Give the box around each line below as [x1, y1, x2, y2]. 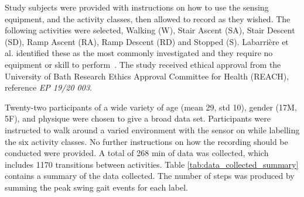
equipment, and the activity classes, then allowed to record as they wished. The [5, 12, 291, 25]
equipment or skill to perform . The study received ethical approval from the [5, 58, 281, 70]
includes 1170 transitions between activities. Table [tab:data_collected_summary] [5, 158, 299, 170]
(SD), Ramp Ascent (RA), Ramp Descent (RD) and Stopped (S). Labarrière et [5, 35, 289, 47]
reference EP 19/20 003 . [5, 81, 92, 94]
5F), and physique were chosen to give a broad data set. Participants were [5, 112, 271, 125]
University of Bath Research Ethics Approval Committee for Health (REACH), [5, 70, 289, 82]
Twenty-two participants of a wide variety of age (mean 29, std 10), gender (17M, [5, 101, 297, 113]
